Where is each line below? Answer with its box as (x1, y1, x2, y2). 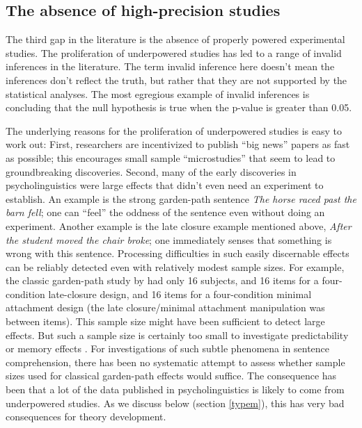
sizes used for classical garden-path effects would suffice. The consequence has (6, 368, 337, 383)
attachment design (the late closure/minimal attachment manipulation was (6, 300, 325, 315)
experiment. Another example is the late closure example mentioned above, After (6, 218, 352, 233)
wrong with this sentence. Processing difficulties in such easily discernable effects (6, 246, 349, 261)
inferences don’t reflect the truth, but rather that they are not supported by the (6, 72, 347, 87)
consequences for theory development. (6, 409, 166, 424)
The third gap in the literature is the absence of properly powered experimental (6, 32, 345, 47)
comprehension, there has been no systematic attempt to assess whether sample (6, 354, 345, 369)
